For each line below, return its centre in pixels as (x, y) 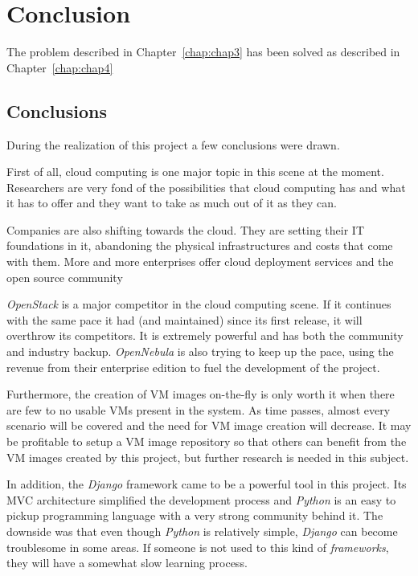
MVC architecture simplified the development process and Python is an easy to (201, 499)
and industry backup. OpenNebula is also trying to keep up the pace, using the (200, 351)
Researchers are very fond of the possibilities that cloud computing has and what (206, 187)
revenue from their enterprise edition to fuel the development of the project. (193, 367)
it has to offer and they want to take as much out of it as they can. (172, 203)
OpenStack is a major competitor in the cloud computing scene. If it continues (199, 304)
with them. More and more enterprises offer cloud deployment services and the (200, 261)
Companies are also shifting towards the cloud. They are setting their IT (186, 229)
